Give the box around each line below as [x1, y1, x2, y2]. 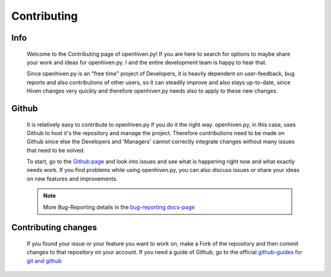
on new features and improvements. [26, 175, 118, 182]
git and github [26, 257, 62, 264]
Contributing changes [11, 222, 97, 233]
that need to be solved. [26, 146, 85, 154]
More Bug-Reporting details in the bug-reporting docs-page [43, 203, 196, 211]
